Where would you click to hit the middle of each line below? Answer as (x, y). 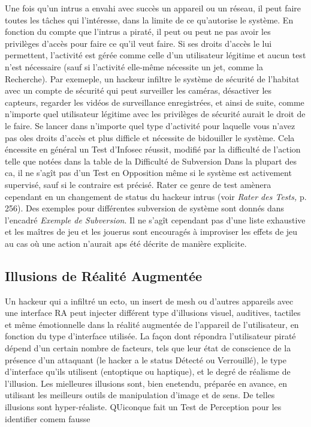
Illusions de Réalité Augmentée (104, 275)
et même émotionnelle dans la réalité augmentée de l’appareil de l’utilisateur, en (152, 324)
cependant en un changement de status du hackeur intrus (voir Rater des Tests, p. (156, 196)
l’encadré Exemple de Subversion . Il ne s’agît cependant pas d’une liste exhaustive (155, 220)
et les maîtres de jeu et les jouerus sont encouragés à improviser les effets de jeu (151, 232)
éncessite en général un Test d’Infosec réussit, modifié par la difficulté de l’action (153, 149)
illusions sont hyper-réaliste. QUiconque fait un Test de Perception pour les (143, 407)
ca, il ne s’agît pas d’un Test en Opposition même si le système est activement (148, 173)
